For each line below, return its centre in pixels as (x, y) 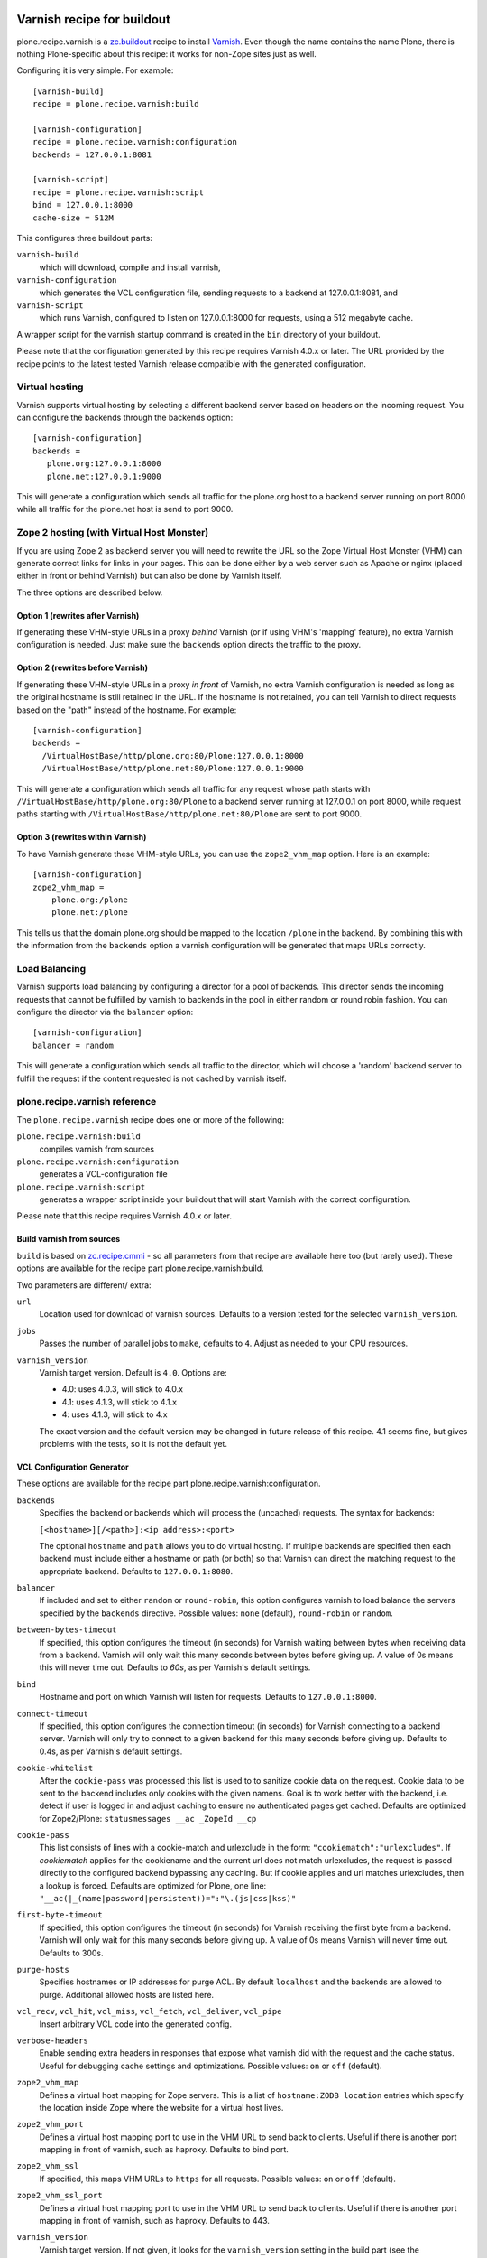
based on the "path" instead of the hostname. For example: (127, 710)
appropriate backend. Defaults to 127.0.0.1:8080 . (136, 1571)
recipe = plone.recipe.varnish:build (116, 104)
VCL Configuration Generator (73, 1467)
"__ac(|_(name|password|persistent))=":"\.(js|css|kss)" (168, 1899)
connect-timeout (53, 1713)
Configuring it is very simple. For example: (95, 70)
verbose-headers (53, 2040)
